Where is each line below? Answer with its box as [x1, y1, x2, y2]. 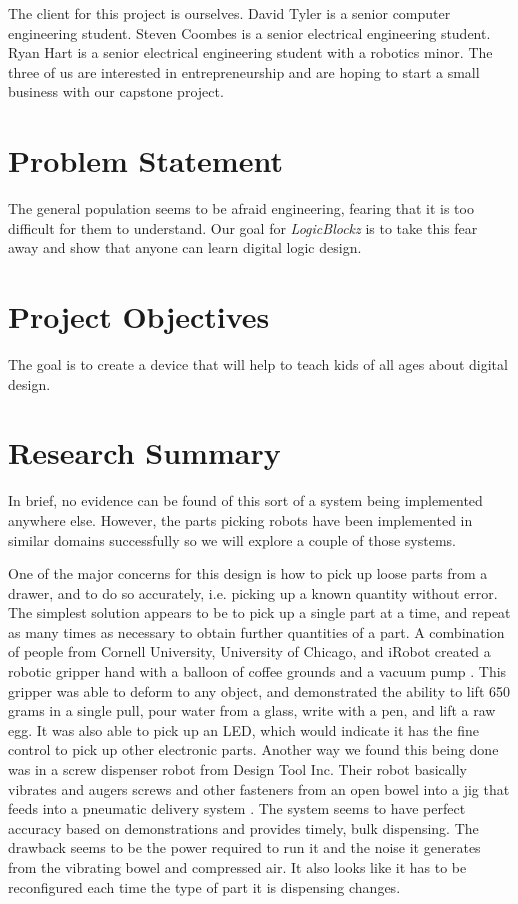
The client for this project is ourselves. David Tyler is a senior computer [8, 3, 451, 23]
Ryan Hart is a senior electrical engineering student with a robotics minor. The [8, 42, 493, 63]
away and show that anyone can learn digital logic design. [8, 237, 362, 258]
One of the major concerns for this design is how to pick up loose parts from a [8, 563, 488, 584]
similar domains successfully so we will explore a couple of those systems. [8, 529, 456, 550]
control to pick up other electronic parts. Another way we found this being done [8, 739, 499, 760]
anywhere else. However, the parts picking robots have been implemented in [8, 509, 473, 530]
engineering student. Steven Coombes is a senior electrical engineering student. [8, 22, 491, 43]
